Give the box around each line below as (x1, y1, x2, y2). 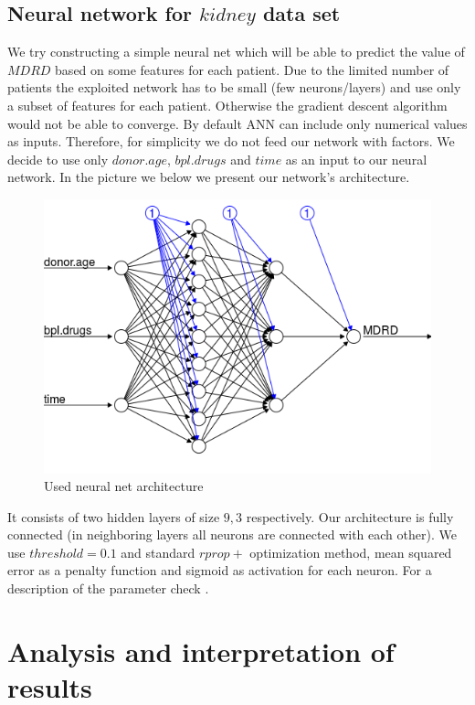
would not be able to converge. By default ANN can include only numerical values (7, 113, 468, 133)
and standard (121, 542, 195, 561)
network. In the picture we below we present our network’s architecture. (7, 167, 410, 187)
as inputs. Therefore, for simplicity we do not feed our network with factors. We (7, 132, 455, 151)
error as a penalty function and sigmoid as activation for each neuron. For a (7, 561, 432, 580)
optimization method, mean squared (249, 542, 452, 561)
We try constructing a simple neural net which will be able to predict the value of (7, 42, 465, 61)
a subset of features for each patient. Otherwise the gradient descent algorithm (7, 95, 448, 114)
